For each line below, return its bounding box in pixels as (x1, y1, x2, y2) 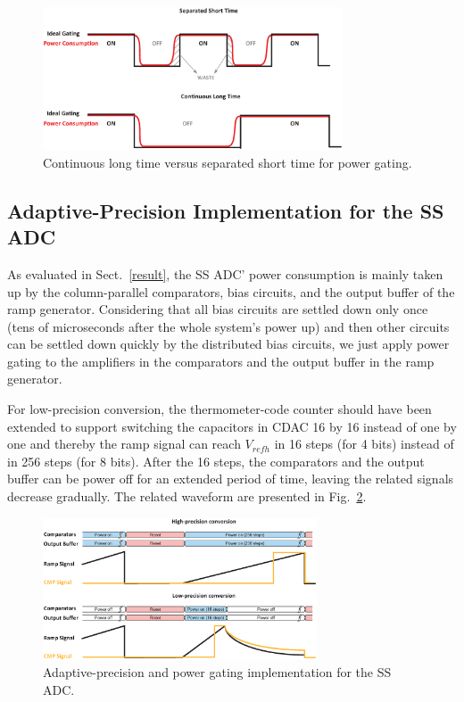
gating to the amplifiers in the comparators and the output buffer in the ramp (7, 351, 435, 370)
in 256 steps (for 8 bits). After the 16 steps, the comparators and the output (7, 451, 425, 470)
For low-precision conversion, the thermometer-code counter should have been (7, 400, 432, 418)
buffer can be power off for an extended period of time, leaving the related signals (7, 469, 454, 488)
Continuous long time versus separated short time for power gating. (43, 153, 412, 171)
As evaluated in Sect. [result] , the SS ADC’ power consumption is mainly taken (7, 264, 443, 283)
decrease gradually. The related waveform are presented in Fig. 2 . (7, 487, 367, 506)
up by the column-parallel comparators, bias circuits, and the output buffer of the (7, 282, 455, 301)
